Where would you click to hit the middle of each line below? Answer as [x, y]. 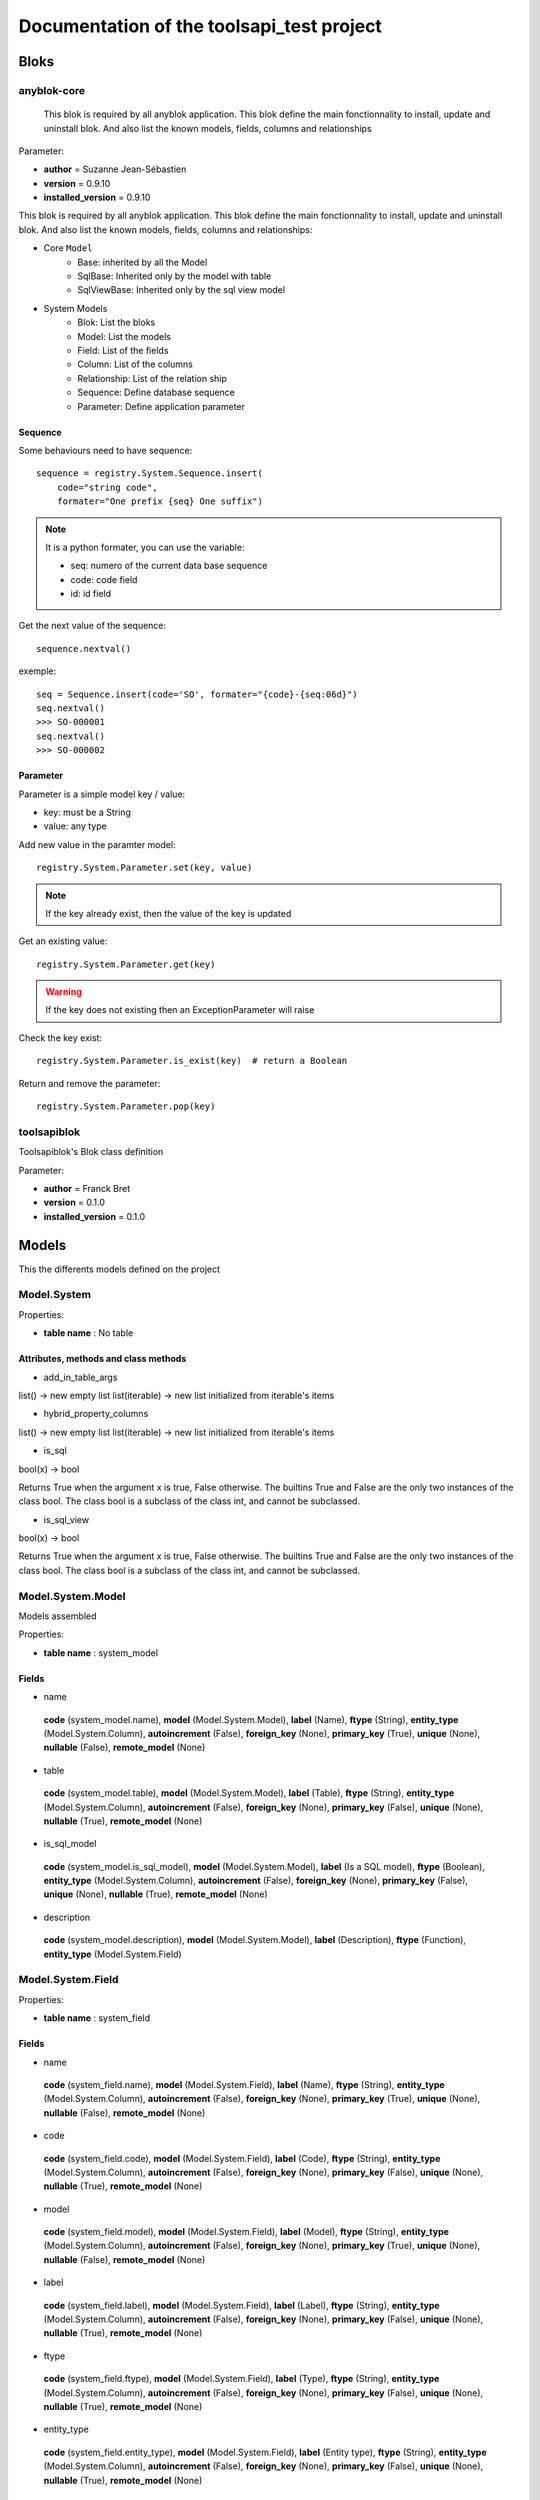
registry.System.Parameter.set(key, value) [144, 868]
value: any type [75, 826]
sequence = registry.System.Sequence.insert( [150, 473]
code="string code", [107, 487]
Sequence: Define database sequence [156, 392]
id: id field [91, 594]
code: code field [104, 579]
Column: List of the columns [135, 364]
